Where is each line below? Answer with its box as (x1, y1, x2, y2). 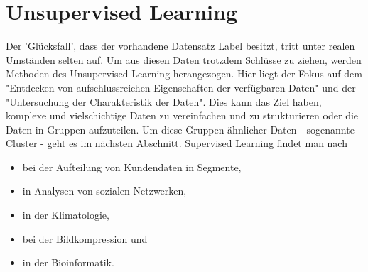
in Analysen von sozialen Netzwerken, (22, 183, 187, 198)
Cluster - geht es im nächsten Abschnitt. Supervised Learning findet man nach (6, 136, 347, 151)
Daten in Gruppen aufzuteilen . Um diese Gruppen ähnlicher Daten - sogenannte (6, 121, 355, 136)
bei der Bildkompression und (22, 231, 148, 246)
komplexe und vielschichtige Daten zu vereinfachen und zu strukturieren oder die (6, 108, 359, 123)
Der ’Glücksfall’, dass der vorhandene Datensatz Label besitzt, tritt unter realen (6, 38, 355, 53)
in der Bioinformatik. (22, 255, 114, 270)
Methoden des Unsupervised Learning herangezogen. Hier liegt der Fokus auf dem (6, 66, 362, 81)
